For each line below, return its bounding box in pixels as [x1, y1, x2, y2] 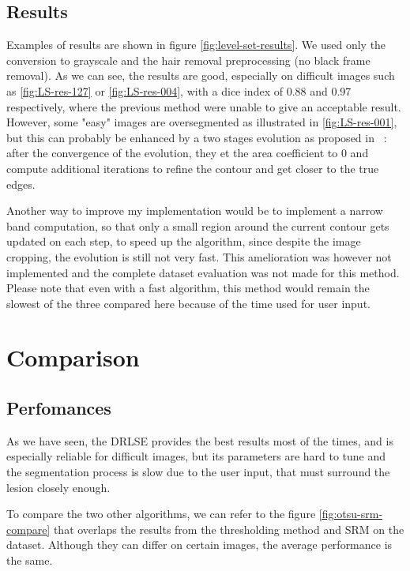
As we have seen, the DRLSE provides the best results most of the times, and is [6, 432, 393, 449]
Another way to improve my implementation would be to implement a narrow [6, 202, 383, 219]
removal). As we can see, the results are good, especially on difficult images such [6, 67, 395, 84]
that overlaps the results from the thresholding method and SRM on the [53, 520, 404, 537]
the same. [6, 552, 53, 569]
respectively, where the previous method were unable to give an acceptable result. [6, 98, 401, 115]
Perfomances [6, 396, 111, 420]
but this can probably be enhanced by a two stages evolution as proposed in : [6, 129, 387, 145]
